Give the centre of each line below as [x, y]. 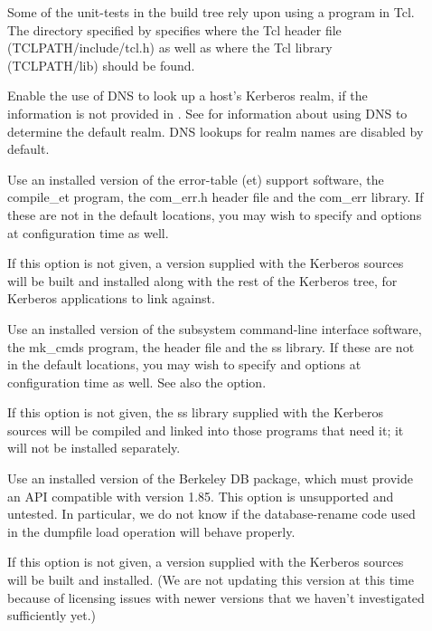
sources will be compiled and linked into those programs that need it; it [206, 430]
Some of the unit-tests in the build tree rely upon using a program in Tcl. [211, 12]
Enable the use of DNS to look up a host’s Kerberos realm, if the [188, 96]
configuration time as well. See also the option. [137, 382]
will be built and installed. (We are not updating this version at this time [211, 580]
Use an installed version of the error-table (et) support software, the [196, 179]
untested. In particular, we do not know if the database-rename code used [211, 514]
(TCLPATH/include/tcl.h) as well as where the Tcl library [170, 48]
